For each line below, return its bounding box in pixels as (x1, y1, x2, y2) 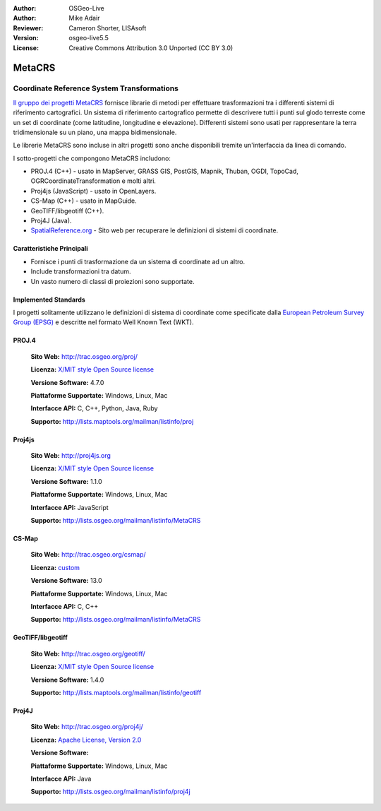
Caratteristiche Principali (13, 244, 88, 253)
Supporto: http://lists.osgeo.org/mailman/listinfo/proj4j (30, 788, 190, 796)
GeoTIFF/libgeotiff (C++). (30, 206, 104, 215)
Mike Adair (68, 14, 100, 23)
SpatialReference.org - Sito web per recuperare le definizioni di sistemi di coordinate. (30, 226, 279, 235)
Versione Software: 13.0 (30, 576, 102, 585)
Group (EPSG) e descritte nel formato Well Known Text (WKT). (13, 318, 194, 326)
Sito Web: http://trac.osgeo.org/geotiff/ (30, 649, 145, 658)
